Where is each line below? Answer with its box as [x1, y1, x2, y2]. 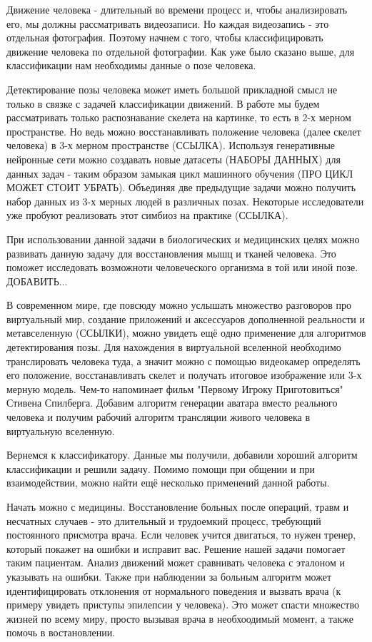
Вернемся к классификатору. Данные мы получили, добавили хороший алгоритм [6, 447, 358, 462]
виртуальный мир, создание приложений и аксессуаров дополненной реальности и [6, 311, 365, 326]
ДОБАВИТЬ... [6, 273, 68, 288]
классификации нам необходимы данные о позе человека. [6, 58, 256, 73]
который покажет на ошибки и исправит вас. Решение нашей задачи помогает [6, 541, 346, 556]
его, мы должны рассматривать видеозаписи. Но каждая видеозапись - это [6, 16, 329, 31]
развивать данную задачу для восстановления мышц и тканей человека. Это [6, 245, 336, 260]
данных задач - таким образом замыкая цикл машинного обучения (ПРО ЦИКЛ [6, 165, 353, 180]
